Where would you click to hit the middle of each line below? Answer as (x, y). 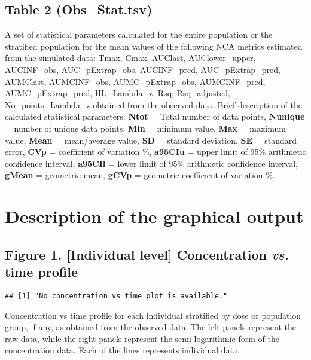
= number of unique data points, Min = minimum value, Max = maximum (145, 128)
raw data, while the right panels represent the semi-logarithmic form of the (142, 338)
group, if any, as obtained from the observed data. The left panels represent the (151, 327)
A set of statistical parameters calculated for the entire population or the (139, 34)
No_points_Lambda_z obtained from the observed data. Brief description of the (154, 104)
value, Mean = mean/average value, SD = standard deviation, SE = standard (151, 140)
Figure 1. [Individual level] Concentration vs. (147, 254)
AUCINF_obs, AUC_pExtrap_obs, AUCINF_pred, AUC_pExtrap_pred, (143, 69)
